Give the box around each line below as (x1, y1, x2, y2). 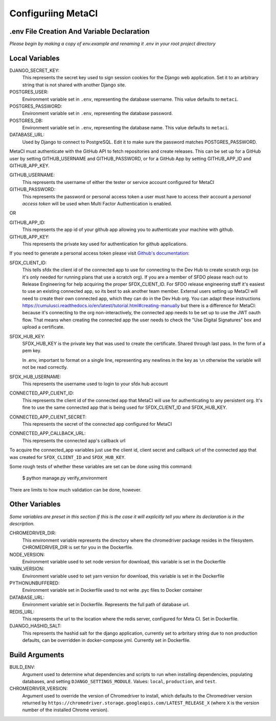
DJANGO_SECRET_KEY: (9, 67, 60, 74)
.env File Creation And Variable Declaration (9, 27, 150, 36)
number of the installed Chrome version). (22, 707, 109, 713)
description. (9, 520, 35, 526)
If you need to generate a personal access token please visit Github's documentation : (9, 250, 190, 257)
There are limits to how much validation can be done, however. (9, 486, 142, 493)
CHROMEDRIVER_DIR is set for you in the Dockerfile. (22, 544, 133, 550)
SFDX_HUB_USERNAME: (9, 374, 61, 380)
